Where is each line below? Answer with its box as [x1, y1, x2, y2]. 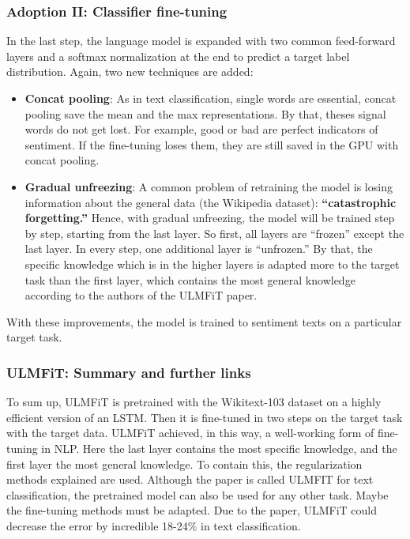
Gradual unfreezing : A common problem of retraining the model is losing [24, 178, 393, 194]
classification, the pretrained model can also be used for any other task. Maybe [6, 486, 389, 503]
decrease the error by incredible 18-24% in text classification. [6, 517, 301, 533]
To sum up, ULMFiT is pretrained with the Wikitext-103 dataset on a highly [6, 394, 382, 410]
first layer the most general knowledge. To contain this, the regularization [6, 455, 363, 472]
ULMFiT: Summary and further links [6, 362, 251, 382]
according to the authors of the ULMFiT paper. [24, 287, 258, 303]
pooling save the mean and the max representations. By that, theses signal [24, 105, 386, 122]
